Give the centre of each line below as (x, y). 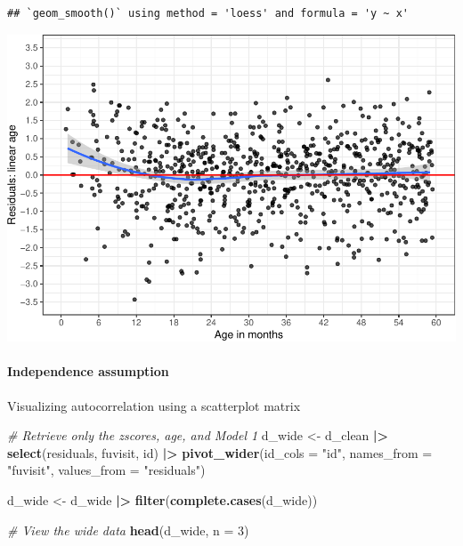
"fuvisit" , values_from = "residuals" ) (106, 470)
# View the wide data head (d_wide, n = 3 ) (128, 530)
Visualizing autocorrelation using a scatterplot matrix (154, 405)
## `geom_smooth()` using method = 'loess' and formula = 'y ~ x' (208, 13)
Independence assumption (88, 371)
